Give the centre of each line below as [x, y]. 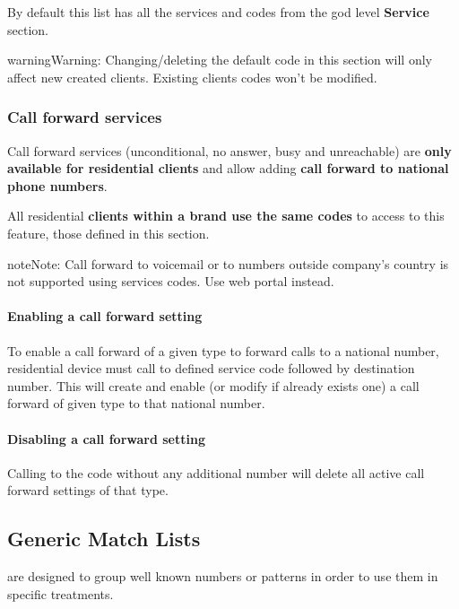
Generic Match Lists [104, 539]
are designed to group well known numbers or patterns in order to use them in [223, 576]
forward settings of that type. [88, 490]
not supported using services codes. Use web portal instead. [171, 281]
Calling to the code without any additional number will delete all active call [216, 472]
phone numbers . [57, 185]
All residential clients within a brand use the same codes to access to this [226, 216]
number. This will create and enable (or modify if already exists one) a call [213, 385]
